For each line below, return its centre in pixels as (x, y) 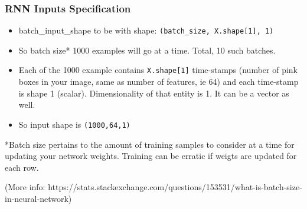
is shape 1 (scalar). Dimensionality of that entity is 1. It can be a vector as (154, 93)
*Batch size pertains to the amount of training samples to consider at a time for (150, 144)
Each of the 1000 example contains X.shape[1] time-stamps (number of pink (158, 70)
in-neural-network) (38, 198)
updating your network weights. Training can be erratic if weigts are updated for (151, 156)
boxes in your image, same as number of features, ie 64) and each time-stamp (159, 82)
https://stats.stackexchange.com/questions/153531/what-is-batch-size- (175, 187)
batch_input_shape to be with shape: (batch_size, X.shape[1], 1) (146, 30)
